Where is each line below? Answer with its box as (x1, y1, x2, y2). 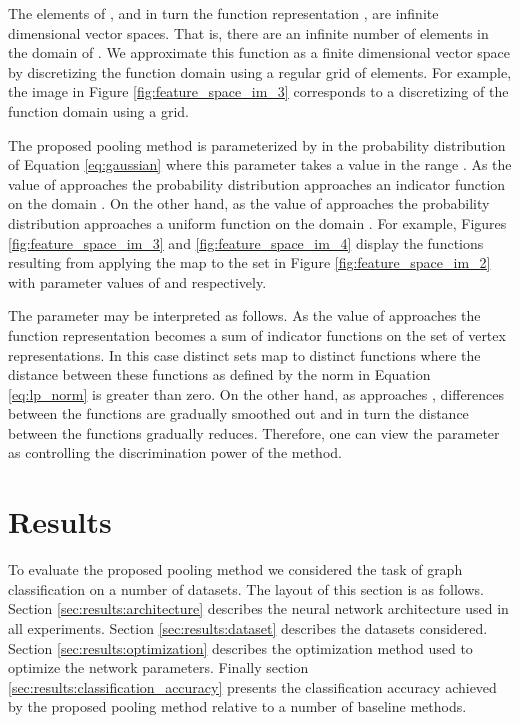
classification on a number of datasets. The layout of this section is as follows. (8, 578, 484, 599)
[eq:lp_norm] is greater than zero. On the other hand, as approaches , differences (8, 383, 505, 404)
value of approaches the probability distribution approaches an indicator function (8, 173, 506, 194)
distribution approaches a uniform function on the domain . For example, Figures (8, 212, 507, 233)
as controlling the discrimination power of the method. (8, 442, 342, 463)
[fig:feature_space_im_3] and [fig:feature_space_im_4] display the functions (8, 232, 484, 253)
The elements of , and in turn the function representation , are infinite (8, 3, 439, 23)
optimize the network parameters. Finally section (8, 657, 309, 678)
